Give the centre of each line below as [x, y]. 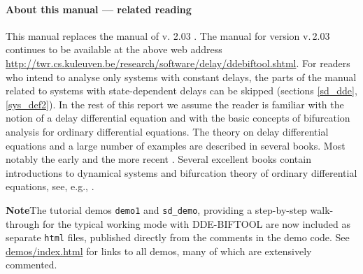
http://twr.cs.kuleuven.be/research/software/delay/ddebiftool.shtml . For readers [178, 63]
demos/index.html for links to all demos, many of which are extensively [159, 251]
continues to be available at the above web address [114, 49]
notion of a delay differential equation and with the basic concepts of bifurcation [178, 118]
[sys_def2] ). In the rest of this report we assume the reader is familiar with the [175, 104]
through [23, 223]
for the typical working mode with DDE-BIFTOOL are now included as [197, 223]
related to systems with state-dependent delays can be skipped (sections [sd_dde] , [181, 91]
